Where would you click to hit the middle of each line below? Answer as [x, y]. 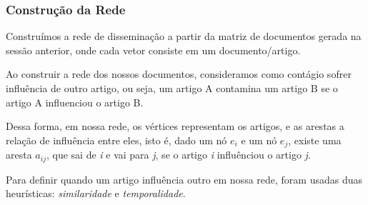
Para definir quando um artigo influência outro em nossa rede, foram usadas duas [184, 179]
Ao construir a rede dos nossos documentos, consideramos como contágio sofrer [179, 74]
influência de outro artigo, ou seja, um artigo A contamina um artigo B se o [172, 88]
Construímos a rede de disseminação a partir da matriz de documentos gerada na [184, 36]
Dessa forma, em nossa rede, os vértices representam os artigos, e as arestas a [175, 126]
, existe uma [315, 140]
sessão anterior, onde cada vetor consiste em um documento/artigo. [153, 50]
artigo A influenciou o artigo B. [75, 102]
